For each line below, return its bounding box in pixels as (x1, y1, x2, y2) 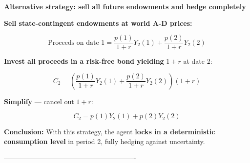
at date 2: (183, 56, 212, 66)
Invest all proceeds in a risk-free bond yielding (4, 56, 164, 66)
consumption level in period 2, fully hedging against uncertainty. (4, 136, 205, 146)
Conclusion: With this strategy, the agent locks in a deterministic (4, 127, 215, 137)
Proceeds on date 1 (48, 39, 105, 46)
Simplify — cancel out (4, 96, 74, 106)
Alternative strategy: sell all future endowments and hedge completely (4, 1, 246, 11)
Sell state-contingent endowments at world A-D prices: (4, 18, 192, 28)
